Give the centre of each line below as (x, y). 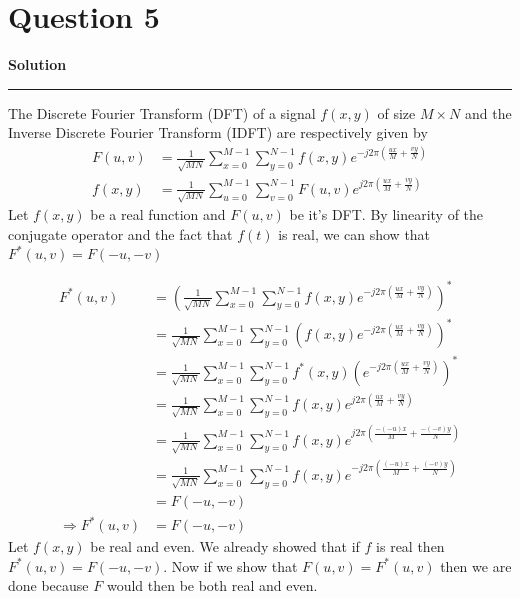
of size (396, 112)
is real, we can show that (354, 234)
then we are (476, 565)
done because (48, 585)
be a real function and (158, 214)
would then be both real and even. (212, 585)
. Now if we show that (230, 565)
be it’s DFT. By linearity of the (386, 214)
